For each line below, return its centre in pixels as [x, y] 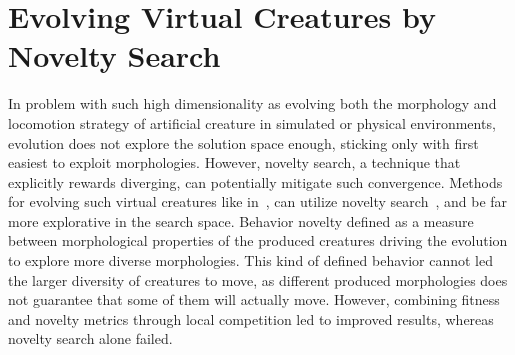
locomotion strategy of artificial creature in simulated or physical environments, [252, 122]
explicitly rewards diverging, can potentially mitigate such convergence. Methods [255, 181]
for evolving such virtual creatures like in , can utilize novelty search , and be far [258, 201]
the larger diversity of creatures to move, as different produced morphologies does [258, 279]
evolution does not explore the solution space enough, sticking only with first [243, 142]
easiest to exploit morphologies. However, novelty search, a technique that [234, 162]
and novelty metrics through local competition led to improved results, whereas [251, 318]
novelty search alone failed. [90, 338]
